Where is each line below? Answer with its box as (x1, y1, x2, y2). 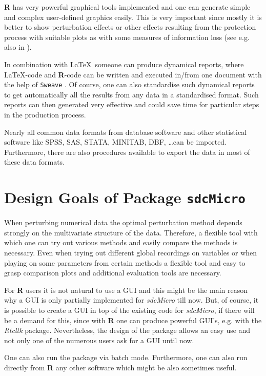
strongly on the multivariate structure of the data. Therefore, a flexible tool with (4, 227, 258, 238)
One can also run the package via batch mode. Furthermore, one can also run (4, 352, 248, 363)
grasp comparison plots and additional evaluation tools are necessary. (4, 267, 221, 278)
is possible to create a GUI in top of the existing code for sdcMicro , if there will (4, 304, 255, 315)
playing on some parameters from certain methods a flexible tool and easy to (4, 257, 245, 268)
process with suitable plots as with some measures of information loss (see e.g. (4, 31, 250, 42)
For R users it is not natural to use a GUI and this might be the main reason (4, 284, 248, 295)
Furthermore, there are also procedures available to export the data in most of (4, 146, 250, 157)
